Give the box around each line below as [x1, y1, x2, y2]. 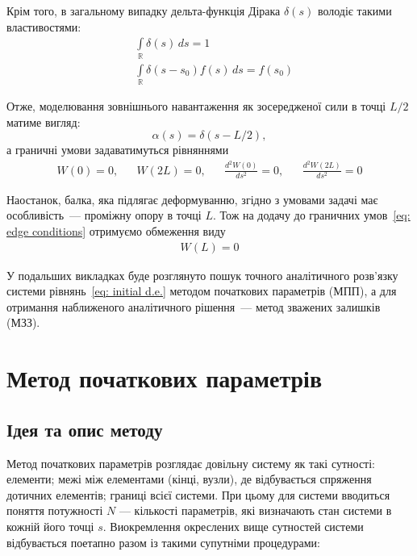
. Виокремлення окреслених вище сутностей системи [102, 517, 364, 534]
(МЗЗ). [6, 314, 40, 331]
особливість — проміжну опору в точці [6, 207, 202, 224]
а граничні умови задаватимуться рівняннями [6, 141, 229, 158]
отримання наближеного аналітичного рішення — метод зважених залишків [6, 298, 381, 315]
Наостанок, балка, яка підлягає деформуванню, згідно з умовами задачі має [6, 190, 378, 207]
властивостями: [6, 18, 81, 35]
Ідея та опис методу [6, 416, 163, 441]
